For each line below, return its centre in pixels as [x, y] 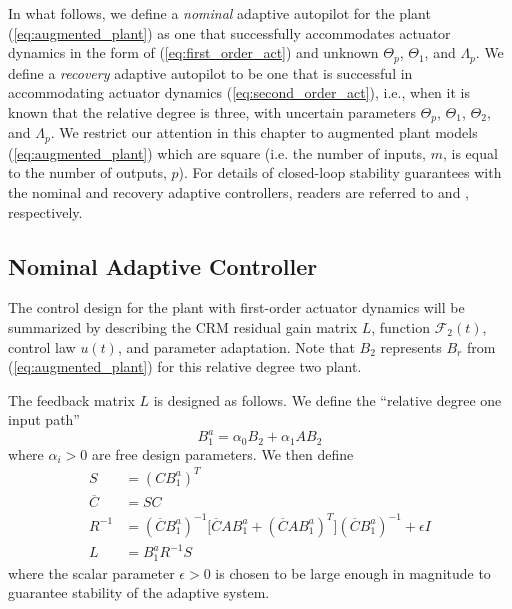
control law [42, 346]
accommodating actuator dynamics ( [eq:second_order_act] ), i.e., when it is [239, 92]
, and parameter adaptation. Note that [236, 346]
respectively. [45, 211]
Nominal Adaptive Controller [163, 265]
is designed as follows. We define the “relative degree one [327, 399]
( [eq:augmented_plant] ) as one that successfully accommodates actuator [229, 32]
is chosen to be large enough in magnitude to [353, 572]
